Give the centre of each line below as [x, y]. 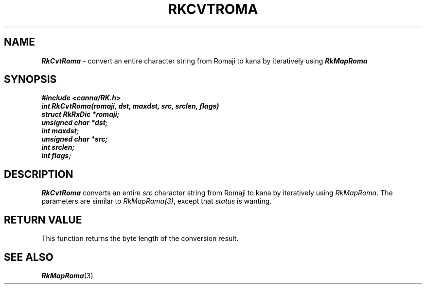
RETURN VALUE [43, 220]
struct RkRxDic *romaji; [80, 114]
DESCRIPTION [39, 174]
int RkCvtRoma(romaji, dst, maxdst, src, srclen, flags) [130, 106]
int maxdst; [60, 131]
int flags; [56, 156]
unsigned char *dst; [75, 123]
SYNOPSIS [30, 80]
